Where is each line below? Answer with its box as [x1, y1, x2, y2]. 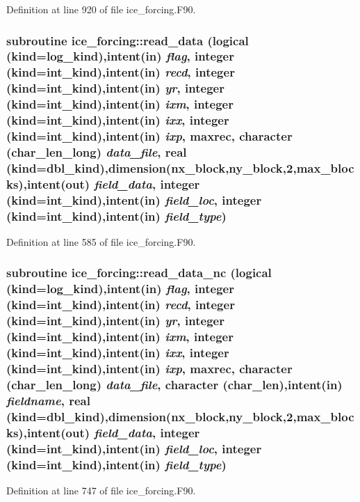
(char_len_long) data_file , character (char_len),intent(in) [6, 375, 343, 393]
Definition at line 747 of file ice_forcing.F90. [6, 483, 196, 497]
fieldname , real [6, 391, 90, 409]
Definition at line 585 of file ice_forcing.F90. [6, 234, 196, 249]
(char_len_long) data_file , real [6, 143, 187, 160]
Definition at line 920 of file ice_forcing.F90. [6, 2, 196, 16]
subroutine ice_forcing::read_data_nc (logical [6, 264, 272, 281]
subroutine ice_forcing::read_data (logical [6, 31, 249, 49]
